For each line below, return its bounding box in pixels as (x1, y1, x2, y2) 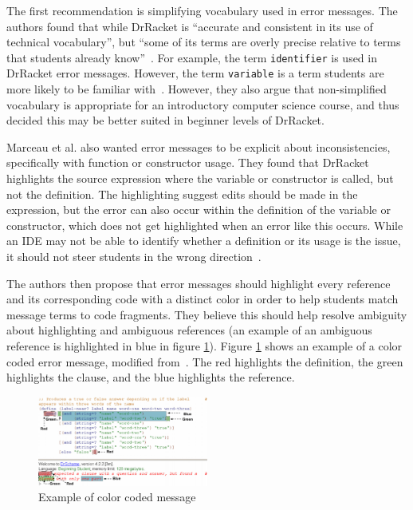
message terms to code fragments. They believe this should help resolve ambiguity (6, 306, 407, 322)
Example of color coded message (38, 488, 196, 505)
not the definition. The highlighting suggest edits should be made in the (6, 185, 358, 202)
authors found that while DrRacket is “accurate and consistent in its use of (6, 18, 373, 34)
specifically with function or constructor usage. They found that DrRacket (6, 154, 369, 171)
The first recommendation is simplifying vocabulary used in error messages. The (6, 2, 398, 18)
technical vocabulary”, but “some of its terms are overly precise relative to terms (6, 34, 401, 50)
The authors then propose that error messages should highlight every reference (6, 275, 391, 291)
